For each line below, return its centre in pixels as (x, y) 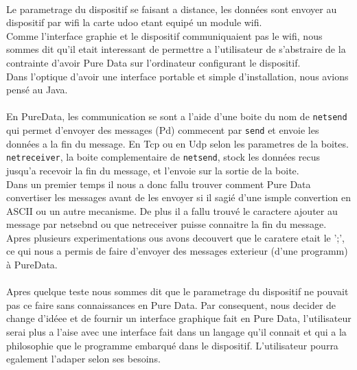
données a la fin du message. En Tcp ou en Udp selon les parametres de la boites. (177, 143)
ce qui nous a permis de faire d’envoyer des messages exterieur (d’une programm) (177, 251)
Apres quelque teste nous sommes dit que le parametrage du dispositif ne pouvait (177, 291)
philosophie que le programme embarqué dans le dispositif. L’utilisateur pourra (172, 345)
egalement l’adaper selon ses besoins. (83, 359)
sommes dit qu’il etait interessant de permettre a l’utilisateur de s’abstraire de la (176, 49)
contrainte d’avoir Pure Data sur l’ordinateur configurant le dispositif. (153, 62)
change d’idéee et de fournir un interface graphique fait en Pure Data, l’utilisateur (179, 318)
